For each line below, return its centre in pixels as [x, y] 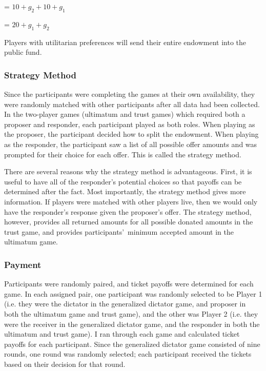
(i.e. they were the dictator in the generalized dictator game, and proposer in [125, 304]
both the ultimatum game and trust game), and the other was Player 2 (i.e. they [131, 313]
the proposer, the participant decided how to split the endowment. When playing [131, 134]
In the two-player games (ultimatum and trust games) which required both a [125, 114]
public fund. [23, 52]
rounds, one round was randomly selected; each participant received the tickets [128, 354]
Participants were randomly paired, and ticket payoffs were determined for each [129, 284]
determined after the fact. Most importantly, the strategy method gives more [125, 191]
